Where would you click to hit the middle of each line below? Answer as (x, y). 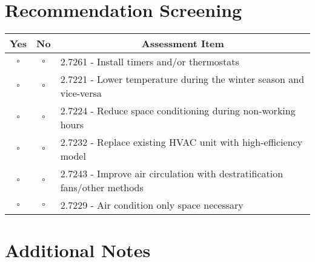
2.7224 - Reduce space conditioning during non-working (178, 111)
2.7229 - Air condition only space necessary (152, 205)
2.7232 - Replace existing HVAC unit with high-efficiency (181, 142)
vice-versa (81, 93)
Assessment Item (183, 44)
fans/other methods (102, 188)
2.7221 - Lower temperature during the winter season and (182, 79)
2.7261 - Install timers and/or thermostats (150, 62)
